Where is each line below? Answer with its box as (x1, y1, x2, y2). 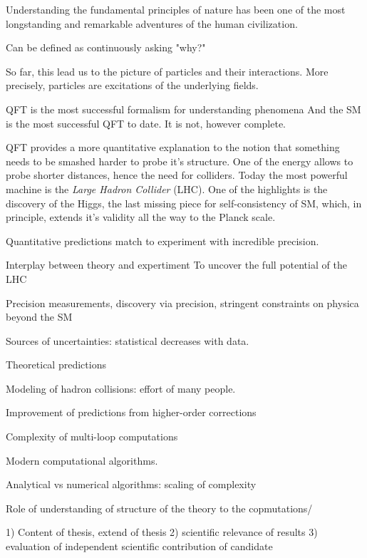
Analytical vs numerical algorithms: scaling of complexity (6, 477, 257, 492)
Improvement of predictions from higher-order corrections (6, 405, 257, 420)
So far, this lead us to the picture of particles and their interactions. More (6, 63, 329, 78)
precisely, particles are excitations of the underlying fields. (6, 78, 259, 93)
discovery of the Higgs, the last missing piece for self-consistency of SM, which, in (6, 195, 362, 210)
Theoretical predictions (6, 357, 106, 372)
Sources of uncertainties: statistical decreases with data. (6, 333, 249, 348)
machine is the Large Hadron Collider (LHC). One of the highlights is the (6, 181, 328, 196)
